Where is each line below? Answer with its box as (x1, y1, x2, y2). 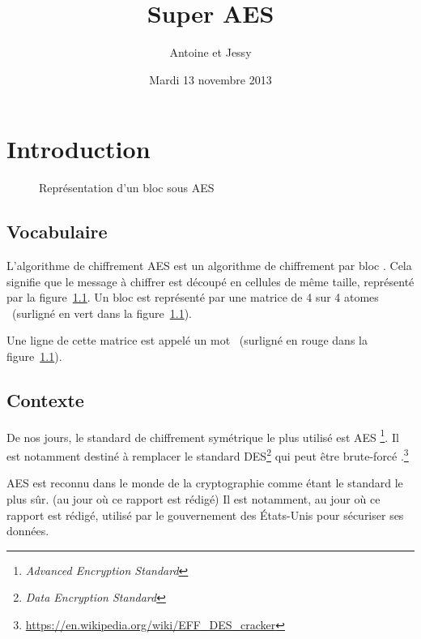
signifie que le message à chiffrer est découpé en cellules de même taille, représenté (6, 272, 415, 289)
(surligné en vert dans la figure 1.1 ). (11, 304, 192, 321)
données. (6, 522, 49, 539)
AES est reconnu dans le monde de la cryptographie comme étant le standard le (6, 474, 403, 491)
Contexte (6, 388, 84, 412)
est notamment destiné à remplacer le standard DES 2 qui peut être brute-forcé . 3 (6, 445, 409, 464)
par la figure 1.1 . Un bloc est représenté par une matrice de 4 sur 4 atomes (6, 289, 379, 306)
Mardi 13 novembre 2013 (149, 71, 272, 88)
